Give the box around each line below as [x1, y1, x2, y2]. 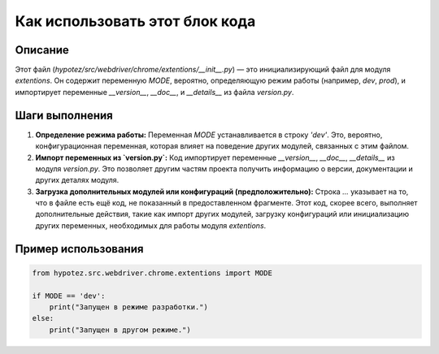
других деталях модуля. [35, 175, 120, 185]
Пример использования [15, 242, 144, 256]
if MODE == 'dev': [32, 291, 106, 300]
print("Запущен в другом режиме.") [49, 325, 191, 335]
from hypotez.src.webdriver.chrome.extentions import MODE [32, 268, 272, 278]
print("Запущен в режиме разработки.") [49, 303, 209, 312]
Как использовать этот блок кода [15, 12, 256, 30]
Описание [15, 43, 69, 57]
